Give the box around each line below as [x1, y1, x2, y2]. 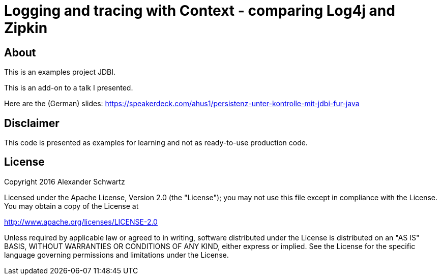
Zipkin [4, 19, 48, 37]
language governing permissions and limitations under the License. [4, 250, 229, 259]
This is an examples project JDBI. [4, 68, 116, 77]
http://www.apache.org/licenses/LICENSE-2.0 [4, 217, 158, 226]
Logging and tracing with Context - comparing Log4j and [4, 2, 395, 19]
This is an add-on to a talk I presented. [4, 83, 133, 92]
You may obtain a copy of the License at [4, 201, 139, 210]
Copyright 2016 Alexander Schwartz [4, 177, 125, 186]
